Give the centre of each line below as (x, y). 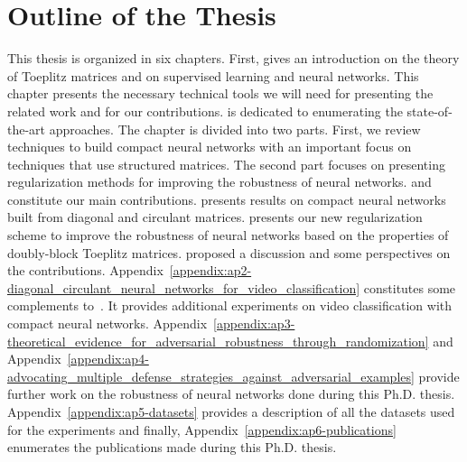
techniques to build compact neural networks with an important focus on (210, 147)
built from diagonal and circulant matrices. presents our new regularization (215, 217)
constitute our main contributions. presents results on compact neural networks (227, 199)
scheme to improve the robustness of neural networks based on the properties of (228, 235)
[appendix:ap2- (210, 270)
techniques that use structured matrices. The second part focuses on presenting (226, 164)
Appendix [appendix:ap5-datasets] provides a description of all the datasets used (231, 411)
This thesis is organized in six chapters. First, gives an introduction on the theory (233, 58)
